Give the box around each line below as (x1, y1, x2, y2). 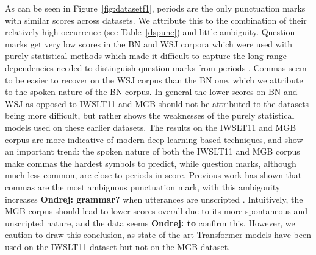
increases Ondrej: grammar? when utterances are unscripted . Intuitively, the (5, 192, 303, 205)
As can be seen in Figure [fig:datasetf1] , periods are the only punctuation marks (5, 2, 306, 14)
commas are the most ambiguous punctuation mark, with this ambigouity (5, 180, 281, 193)
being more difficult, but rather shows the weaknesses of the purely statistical (5, 109, 295, 122)
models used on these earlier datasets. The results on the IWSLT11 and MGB (5, 121, 296, 133)
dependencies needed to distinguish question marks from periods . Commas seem (5, 61, 307, 74)
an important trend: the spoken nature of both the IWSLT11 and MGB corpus (5, 145, 300, 158)
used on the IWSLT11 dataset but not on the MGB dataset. (5, 240, 230, 253)
